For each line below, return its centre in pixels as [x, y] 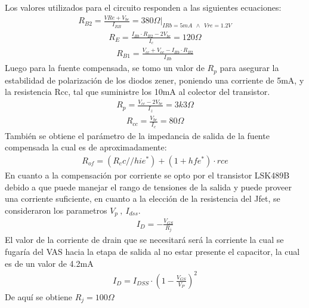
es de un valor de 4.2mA [49, 263]
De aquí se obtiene [39, 296]
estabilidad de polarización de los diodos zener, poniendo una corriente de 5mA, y [154, 80]
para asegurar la [249, 68]
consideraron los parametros [56, 210]
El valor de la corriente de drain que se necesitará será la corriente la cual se [144, 240]
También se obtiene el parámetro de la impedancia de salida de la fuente [137, 135]
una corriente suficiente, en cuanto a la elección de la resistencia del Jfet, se [143, 198]
